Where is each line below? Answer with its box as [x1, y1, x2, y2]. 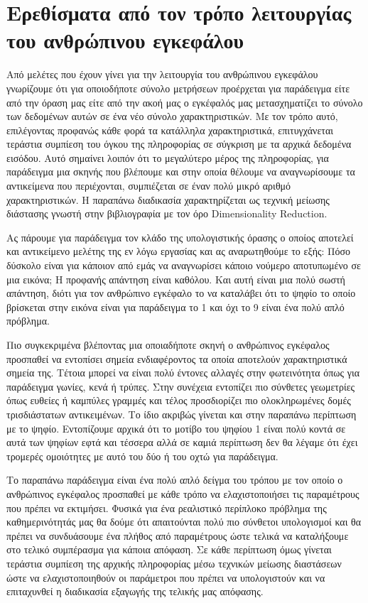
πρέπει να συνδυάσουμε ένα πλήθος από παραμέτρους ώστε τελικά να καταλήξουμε [6, 528, 349, 543]
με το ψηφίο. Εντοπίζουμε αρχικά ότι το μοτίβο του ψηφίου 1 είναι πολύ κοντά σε [6, 420, 346, 435]
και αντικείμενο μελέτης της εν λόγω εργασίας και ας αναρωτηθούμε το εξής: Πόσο [6, 244, 351, 259]
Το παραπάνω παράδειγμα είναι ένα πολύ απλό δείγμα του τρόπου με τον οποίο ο [6, 472, 343, 487]
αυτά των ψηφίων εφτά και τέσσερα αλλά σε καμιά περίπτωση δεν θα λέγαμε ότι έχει [6, 435, 358, 450]
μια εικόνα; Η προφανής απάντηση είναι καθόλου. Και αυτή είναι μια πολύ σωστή [6, 271, 345, 286]
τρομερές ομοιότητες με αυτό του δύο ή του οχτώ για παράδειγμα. [6, 448, 278, 463]
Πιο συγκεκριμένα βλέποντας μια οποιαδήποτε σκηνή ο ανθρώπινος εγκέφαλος [6, 337, 330, 352]
